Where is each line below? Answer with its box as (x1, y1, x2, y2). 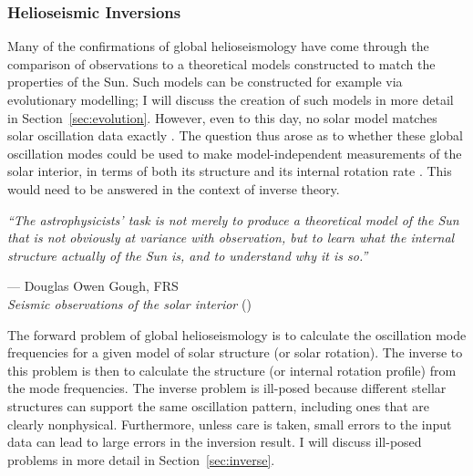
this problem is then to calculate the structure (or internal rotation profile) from (7, 360, 457, 379)
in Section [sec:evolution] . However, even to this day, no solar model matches (7, 108, 437, 127)
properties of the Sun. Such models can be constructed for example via (7, 72, 403, 91)
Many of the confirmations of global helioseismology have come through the (7, 36, 429, 56)
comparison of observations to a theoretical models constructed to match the (7, 54, 436, 73)
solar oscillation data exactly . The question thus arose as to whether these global (7, 126, 463, 145)
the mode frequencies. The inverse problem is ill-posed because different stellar (7, 378, 447, 398)
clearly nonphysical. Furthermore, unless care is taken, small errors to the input (7, 414, 452, 433)
